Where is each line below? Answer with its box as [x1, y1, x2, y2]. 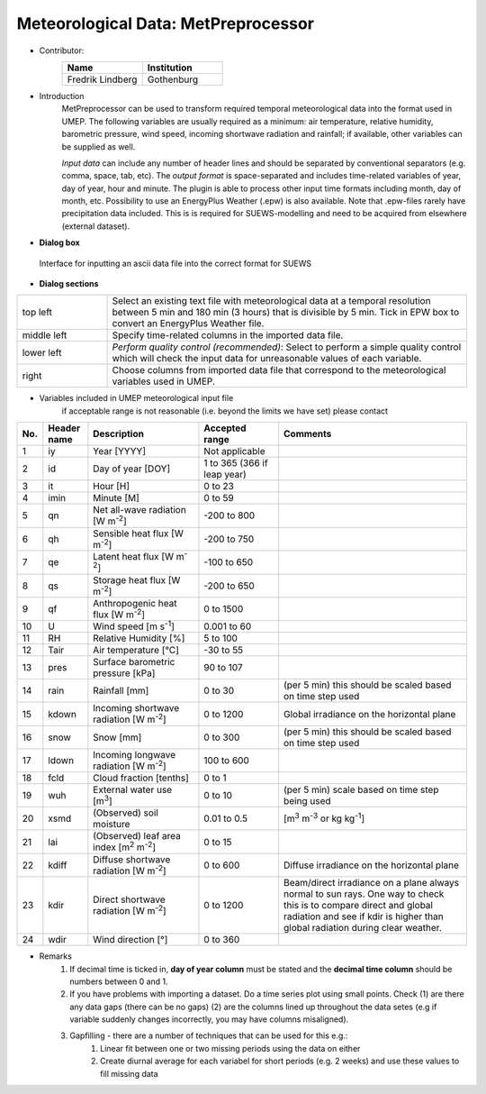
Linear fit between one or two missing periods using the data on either [100, 1043, 361, 1053]
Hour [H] [93, 480, 130, 493]
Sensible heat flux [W [93, 527, 184, 540]
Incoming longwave [93, 748, 176, 761]
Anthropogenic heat [93, 597, 177, 609]
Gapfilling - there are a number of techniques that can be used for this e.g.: [69, 1030, 348, 1041]
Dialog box [39, 237, 80, 248]
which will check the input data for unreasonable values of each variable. [112, 352, 422, 365]
